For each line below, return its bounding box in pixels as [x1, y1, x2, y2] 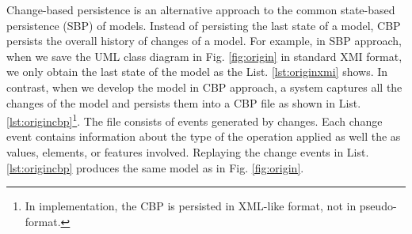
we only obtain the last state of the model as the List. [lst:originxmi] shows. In [6, 63, 388, 80]
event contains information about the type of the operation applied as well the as [6, 128, 401, 145]
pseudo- [359, 198, 397, 214]
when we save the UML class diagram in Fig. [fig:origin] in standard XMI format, [6, 47, 402, 64]
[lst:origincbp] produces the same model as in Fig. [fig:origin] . [6, 159, 304, 175]
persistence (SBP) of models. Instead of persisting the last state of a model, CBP [6, 17, 401, 33]
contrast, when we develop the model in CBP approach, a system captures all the [6, 78, 402, 95]
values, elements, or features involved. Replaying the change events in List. [6, 144, 369, 160]
